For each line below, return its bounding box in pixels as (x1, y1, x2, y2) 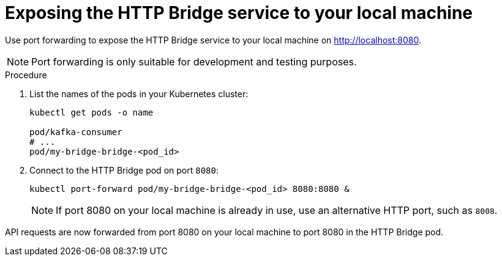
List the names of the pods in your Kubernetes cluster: (29, 88, 249, 99)
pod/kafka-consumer (29, 127, 122, 137)
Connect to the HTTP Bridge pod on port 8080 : (29, 164, 219, 175)
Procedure (5, 69, 47, 80)
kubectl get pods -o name (29, 107, 154, 117)
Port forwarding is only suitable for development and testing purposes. (31, 55, 357, 68)
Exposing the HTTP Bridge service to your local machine (5, 2, 473, 23)
